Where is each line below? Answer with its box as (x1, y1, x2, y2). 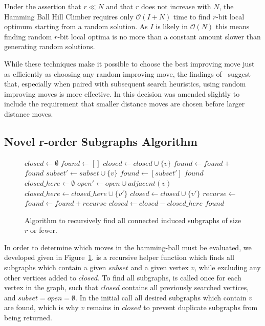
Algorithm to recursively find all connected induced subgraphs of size (25, 214, 241, 225)
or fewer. (30, 225, 57, 235)
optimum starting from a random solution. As (4, 21, 148, 32)
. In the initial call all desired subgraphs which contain (75, 292, 247, 302)
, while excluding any (194, 262, 261, 273)
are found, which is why (4, 302, 79, 313)
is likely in (156, 21, 188, 32)
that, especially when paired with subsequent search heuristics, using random (4, 78, 246, 89)
